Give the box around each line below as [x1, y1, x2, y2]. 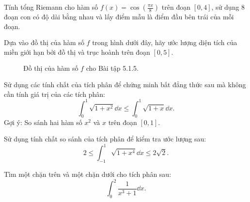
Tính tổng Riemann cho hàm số [4, 2, 98, 12]
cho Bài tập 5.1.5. [86, 63, 139, 73]
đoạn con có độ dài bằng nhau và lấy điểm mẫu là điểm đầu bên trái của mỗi [4, 12, 234, 21]
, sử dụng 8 [211, 2, 245, 12]
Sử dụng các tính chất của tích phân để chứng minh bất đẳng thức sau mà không [4, 79, 246, 89]
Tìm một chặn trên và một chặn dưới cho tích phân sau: [4, 169, 172, 179]
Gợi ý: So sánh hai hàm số [4, 117, 82, 127]
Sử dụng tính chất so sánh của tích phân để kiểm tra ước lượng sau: [4, 134, 206, 144]
